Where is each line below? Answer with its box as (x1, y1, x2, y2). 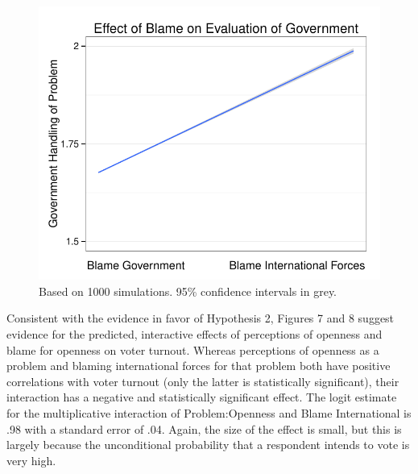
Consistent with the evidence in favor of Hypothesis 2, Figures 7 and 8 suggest (6, 310, 395, 326)
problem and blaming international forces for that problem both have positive (6, 357, 391, 374)
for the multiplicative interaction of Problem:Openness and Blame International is (6, 404, 412, 421)
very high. (6, 451, 56, 468)
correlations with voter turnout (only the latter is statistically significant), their (6, 372, 399, 389)
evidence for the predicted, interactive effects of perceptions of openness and (6, 325, 383, 342)
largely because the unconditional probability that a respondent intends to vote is (6, 436, 410, 453)
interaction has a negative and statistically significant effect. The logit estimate (6, 389, 397, 405)
